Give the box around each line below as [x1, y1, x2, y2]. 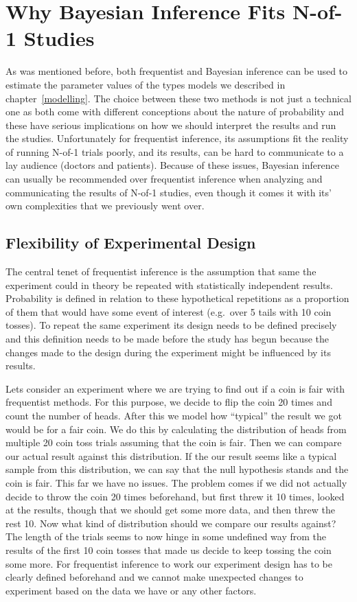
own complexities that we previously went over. [5, 198, 205, 213]
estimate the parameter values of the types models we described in [5, 77, 286, 91]
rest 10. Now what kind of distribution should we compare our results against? [5, 516, 336, 530]
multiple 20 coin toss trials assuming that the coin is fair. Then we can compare [5, 435, 342, 450]
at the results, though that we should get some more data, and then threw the [5, 502, 335, 517]
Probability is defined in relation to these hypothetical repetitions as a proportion [5, 291, 349, 305]
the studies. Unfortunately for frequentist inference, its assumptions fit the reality [5, 131, 349, 146]
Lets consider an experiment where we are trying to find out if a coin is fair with [5, 381, 345, 395]
